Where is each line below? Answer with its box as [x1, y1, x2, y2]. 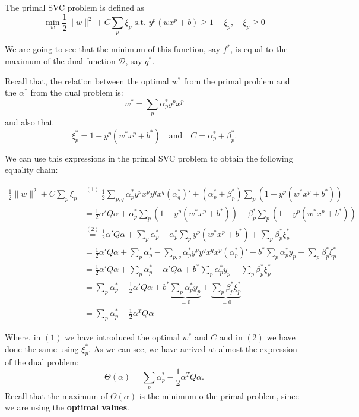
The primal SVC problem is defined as [5, 1, 145, 13]
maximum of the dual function [5, 55, 116, 67]
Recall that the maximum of [5, 389, 108, 402]
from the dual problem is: [30, 86, 123, 99]
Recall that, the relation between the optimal [5, 74, 169, 87]
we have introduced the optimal [65, 330, 180, 343]
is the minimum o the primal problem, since [139, 389, 299, 402]
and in [219, 330, 243, 343]
